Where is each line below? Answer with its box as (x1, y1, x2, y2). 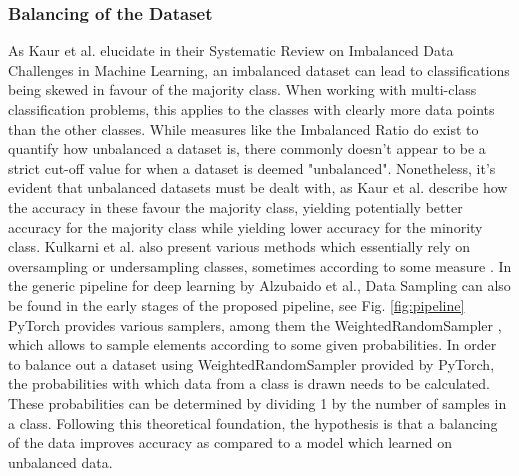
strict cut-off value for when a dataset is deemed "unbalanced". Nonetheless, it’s (8, 157, 496, 178)
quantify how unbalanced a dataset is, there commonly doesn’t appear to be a (8, 138, 486, 159)
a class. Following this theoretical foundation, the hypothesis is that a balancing (8, 412, 498, 433)
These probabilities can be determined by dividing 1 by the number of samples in (8, 392, 507, 413)
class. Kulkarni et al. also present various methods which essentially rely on (8, 236, 470, 257)
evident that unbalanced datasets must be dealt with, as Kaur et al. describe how (8, 177, 508, 198)
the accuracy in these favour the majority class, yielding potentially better (8, 196, 463, 217)
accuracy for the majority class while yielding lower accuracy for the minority (8, 216, 483, 237)
